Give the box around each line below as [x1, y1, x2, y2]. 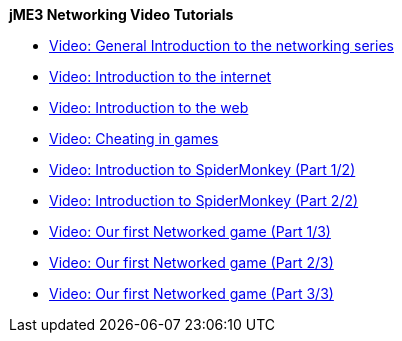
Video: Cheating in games [49, 130, 219, 147]
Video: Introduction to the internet [49, 68, 272, 85]
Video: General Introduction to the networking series [49, 37, 394, 54]
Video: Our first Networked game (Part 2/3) [49, 254, 334, 271]
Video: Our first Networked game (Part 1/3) [49, 223, 331, 240]
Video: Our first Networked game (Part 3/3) [49, 285, 334, 302]
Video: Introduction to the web [49, 99, 249, 116]
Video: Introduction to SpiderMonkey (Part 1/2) [49, 161, 356, 178]
